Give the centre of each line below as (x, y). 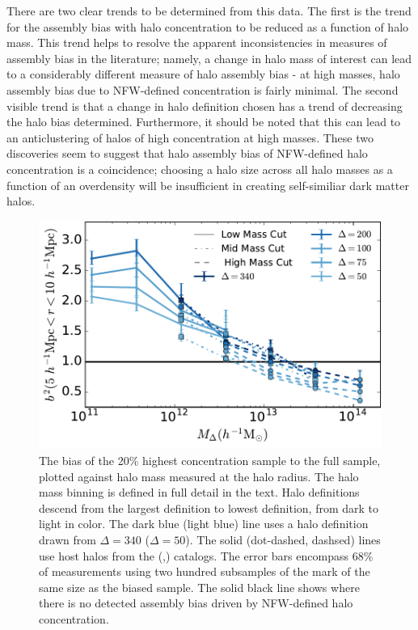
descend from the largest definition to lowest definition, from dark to (209, 507)
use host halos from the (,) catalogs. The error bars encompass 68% (206, 555)
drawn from (68, 539)
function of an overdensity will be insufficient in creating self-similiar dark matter (208, 185)
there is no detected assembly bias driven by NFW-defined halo (196, 603)
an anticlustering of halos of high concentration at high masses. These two (190, 137)
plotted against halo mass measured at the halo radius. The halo (199, 476)
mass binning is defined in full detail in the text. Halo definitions (199, 492)
